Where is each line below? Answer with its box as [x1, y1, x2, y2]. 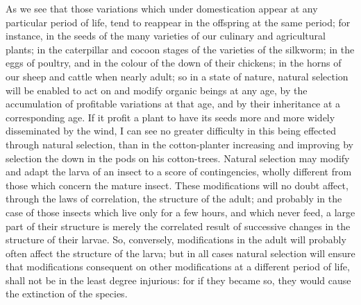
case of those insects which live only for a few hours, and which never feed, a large [6, 204, 355, 219]
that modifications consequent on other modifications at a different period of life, [6, 259, 350, 274]
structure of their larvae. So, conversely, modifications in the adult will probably [6, 232, 346, 247]
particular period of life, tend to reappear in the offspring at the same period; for [6, 15, 351, 29]
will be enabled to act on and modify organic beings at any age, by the [6, 82, 308, 97]
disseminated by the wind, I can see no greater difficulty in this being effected [6, 123, 336, 138]
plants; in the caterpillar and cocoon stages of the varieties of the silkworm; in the [6, 42, 355, 56]
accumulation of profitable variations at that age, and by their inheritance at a [6, 96, 341, 111]
